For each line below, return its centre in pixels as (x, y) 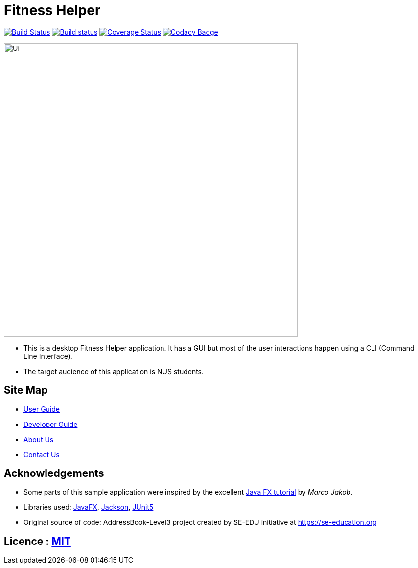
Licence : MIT (37, 541)
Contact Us (42, 454)
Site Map (26, 390)
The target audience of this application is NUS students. (114, 371)
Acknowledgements (54, 473)
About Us (39, 439)
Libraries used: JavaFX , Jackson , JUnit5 (89, 507)
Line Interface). (48, 356)
